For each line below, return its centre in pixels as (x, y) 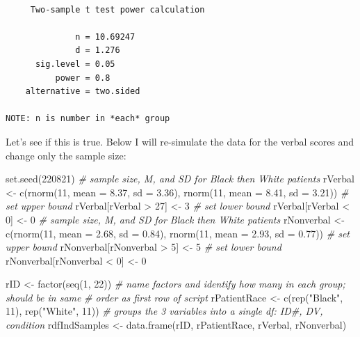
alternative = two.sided (83, 92)
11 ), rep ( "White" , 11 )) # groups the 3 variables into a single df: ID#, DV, (164, 311)
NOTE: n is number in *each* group (88, 119)
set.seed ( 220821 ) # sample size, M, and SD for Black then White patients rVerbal (180, 179)
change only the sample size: (66, 155)
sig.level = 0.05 (75, 64)
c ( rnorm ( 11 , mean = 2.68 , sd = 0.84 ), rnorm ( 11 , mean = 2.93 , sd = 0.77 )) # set (178, 233)
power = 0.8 (83, 78)
